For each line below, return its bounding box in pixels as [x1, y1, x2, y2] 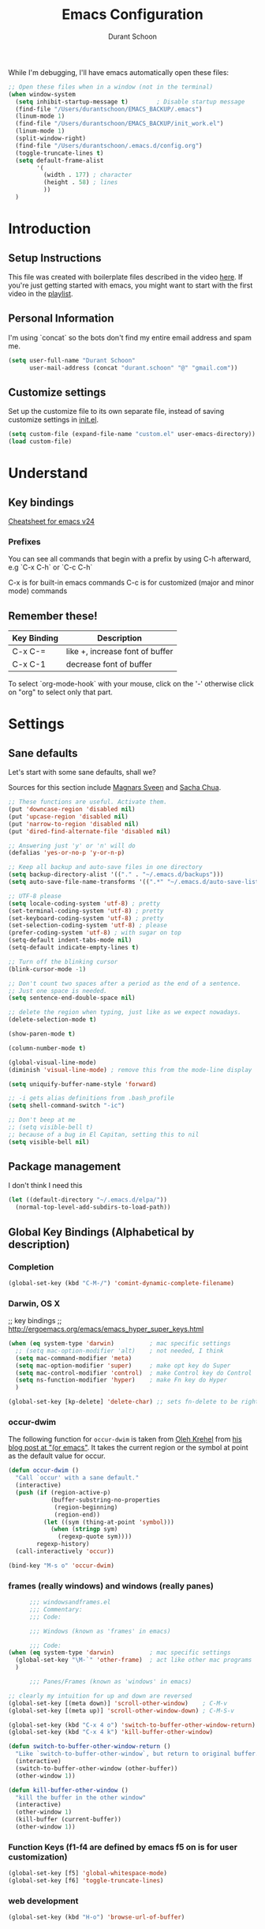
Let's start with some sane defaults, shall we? [8, 768, 156, 777]
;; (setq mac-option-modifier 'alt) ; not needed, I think [15, 1347, 224, 1355]
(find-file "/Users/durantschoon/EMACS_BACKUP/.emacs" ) [15, 105, 203, 113]
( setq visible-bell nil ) [8, 1137, 90, 1146]
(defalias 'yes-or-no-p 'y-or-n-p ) [8, 849, 125, 857]
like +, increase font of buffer [65, 646, 174, 657]
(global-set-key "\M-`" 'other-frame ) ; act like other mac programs [15, 1656, 252, 1664]
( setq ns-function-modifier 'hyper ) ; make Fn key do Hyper [15, 1376, 227, 1384]
